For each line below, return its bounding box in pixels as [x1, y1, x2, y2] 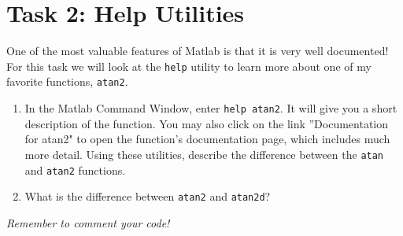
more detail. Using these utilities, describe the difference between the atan [24, 146, 384, 162]
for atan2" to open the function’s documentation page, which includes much [24, 131, 390, 147]
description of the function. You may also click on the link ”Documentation [24, 115, 389, 131]
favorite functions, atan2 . [6, 73, 128, 90]
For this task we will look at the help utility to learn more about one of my [6, 57, 372, 74]
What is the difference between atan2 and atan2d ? [24, 188, 271, 205]
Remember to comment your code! [6, 214, 170, 230]
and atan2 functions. [24, 161, 126, 178]
